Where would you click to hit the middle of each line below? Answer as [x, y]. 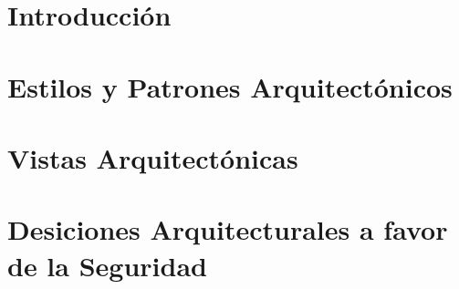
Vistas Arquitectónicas [153, 157]
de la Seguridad [107, 265]
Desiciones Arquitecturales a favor [228, 229]
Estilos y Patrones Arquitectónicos [230, 86]
